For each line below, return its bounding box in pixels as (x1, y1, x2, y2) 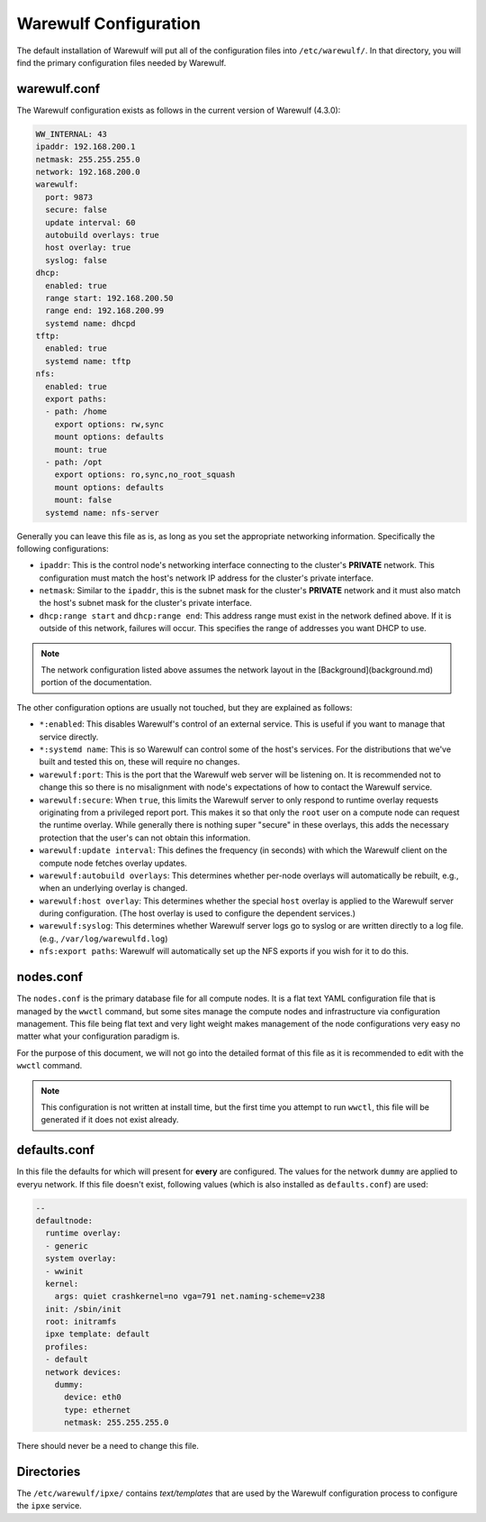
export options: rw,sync (54, 419, 165, 429)
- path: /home (45, 407, 108, 417)
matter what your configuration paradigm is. (16, 1031, 180, 1041)
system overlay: (45, 1253, 117, 1264)
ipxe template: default (45, 1329, 150, 1339)
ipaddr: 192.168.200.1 (35, 142, 136, 152)
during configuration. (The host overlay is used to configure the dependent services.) (39, 908, 355, 919)
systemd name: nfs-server (45, 508, 159, 518)
